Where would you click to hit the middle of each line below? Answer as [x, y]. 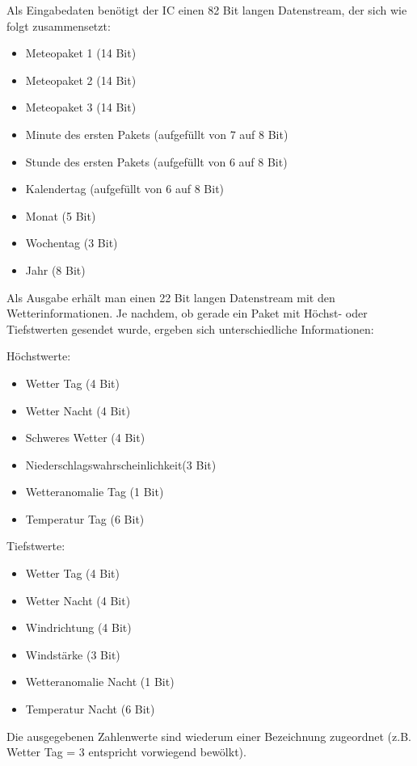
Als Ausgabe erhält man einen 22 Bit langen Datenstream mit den [171, 297]
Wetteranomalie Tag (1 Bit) [95, 492]
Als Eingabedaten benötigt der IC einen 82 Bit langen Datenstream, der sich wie [207, 10]
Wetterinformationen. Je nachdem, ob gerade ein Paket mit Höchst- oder [187, 313]
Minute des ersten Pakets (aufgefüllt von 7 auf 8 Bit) [157, 134]
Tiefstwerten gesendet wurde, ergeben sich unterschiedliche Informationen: [190, 328]
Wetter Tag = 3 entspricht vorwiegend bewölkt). [126, 752]
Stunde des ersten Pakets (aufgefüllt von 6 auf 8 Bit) [156, 161]
